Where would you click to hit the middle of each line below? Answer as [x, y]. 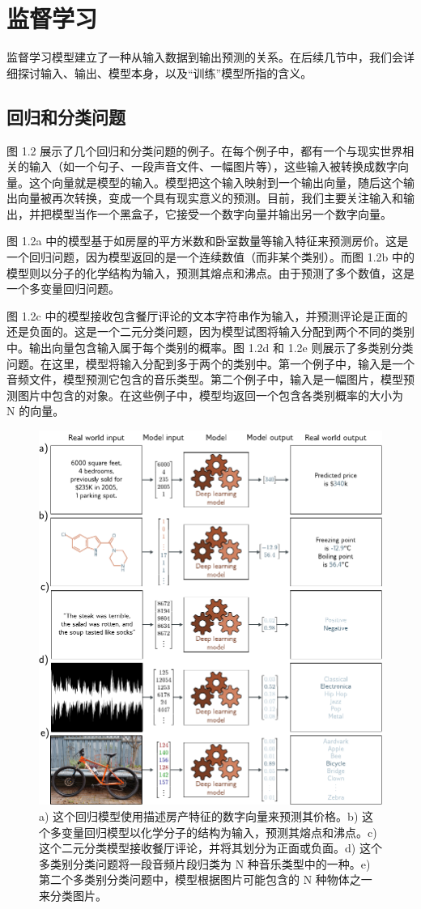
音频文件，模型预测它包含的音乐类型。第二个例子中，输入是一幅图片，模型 [205, 379]
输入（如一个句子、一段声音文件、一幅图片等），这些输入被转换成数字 [213, 166]
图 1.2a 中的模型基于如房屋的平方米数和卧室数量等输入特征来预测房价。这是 [208, 241]
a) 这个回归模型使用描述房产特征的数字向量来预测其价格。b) [199, 816]
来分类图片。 [73, 895]
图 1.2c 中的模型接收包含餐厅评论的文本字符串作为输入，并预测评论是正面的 [207, 315]
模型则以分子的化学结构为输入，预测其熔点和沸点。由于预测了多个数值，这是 [210, 272]
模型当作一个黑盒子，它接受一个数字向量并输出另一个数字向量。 [221, 213]
